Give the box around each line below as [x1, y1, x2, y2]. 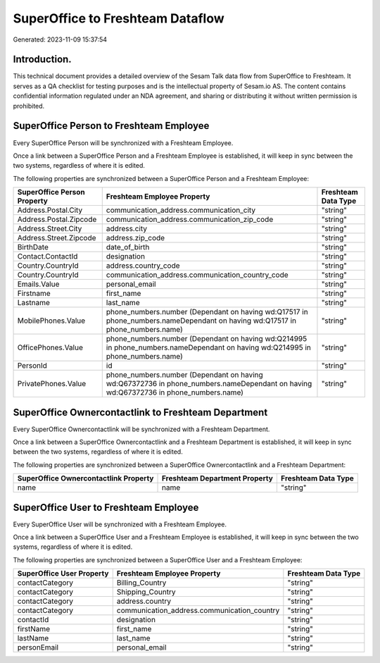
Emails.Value [17, 279, 60, 289]
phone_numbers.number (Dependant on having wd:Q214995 [106, 334, 308, 344]
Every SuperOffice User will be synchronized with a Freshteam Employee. [13, 520, 227, 528]
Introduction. [13, 54, 72, 66]
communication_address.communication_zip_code [106, 215, 274, 225]
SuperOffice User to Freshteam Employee [13, 501, 199, 514]
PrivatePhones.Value [17, 379, 87, 389]
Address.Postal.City [17, 205, 83, 215]
